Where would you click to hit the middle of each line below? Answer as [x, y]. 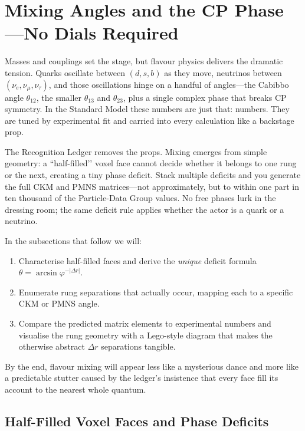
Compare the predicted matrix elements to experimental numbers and [145, 323]
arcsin [46, 273]
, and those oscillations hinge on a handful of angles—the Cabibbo [169, 84]
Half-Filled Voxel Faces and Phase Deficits [137, 421]
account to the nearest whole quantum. [76, 389]
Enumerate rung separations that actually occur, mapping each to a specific [156, 292]
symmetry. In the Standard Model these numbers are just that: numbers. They [147, 109]
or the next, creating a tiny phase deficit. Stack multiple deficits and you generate [153, 175]
